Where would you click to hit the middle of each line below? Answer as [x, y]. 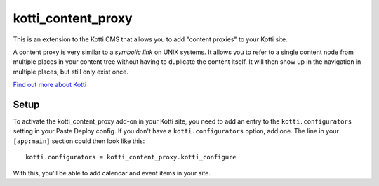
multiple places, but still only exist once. [71, 72]
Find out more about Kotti [50, 85]
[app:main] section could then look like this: [79, 141]
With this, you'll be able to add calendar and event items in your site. [112, 173]
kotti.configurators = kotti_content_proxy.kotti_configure [131, 157]
